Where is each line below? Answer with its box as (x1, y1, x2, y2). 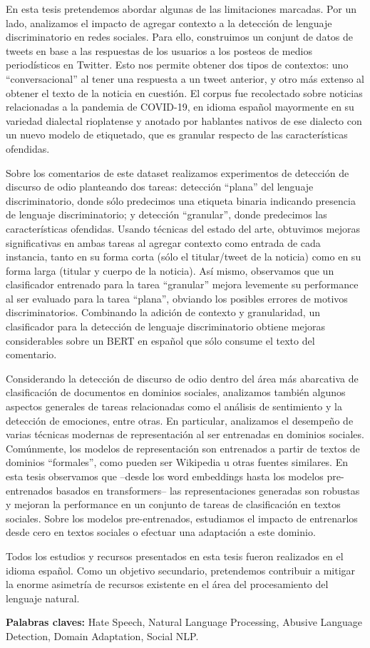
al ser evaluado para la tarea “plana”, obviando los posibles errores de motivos (6, 290, 348, 305)
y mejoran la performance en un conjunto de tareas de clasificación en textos (6, 497, 341, 512)
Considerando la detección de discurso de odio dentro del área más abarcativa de (6, 370, 359, 385)
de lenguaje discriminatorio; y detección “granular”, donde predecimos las (6, 207, 327, 222)
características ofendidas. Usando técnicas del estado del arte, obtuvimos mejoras (6, 221, 360, 236)
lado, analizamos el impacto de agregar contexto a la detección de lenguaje (6, 15, 332, 30)
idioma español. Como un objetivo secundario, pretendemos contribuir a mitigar (6, 562, 356, 577)
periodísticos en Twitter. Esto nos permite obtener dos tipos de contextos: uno (6, 57, 349, 72)
